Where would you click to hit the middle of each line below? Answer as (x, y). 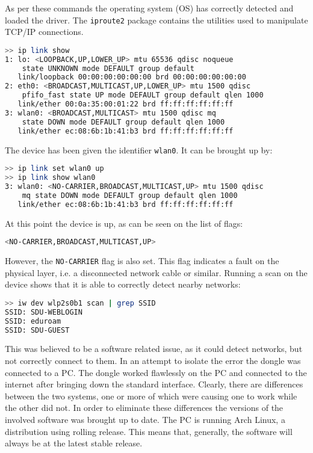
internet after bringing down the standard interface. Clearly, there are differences (154, 384)
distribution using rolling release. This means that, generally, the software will (149, 431)
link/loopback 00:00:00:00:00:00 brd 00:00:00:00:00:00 (132, 77)
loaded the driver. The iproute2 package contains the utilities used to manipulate (156, 20)
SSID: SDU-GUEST (37, 330)
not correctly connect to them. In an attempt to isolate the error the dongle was (153, 361)
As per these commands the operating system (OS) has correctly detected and (149, 8)
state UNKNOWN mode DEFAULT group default (108, 68)
